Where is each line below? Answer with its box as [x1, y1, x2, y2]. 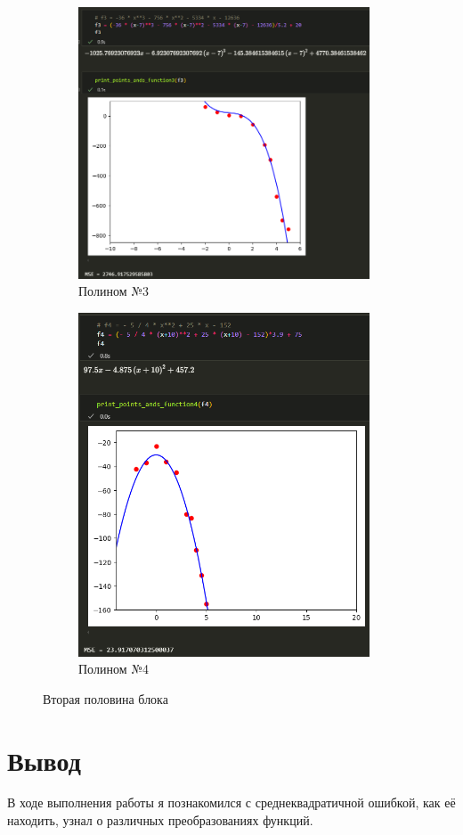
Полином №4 [78, 659, 149, 678]
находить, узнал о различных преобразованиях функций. [7, 811, 313, 830]
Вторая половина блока [43, 689, 168, 708]
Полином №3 [78, 282, 149, 300]
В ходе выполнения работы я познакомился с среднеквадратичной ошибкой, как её [7, 793, 456, 812]
